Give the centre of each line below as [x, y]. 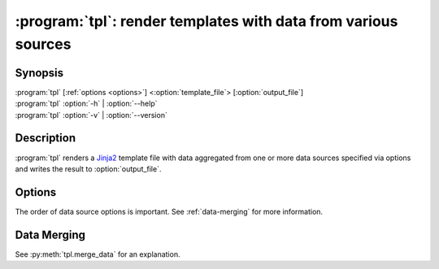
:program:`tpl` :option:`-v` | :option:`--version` [91, 115]
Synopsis [39, 73]
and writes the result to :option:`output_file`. [88, 169]
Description [46, 138]
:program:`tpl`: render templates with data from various [206, 21]
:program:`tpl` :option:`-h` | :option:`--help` [86, 104]
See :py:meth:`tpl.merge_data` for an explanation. [98, 254]
